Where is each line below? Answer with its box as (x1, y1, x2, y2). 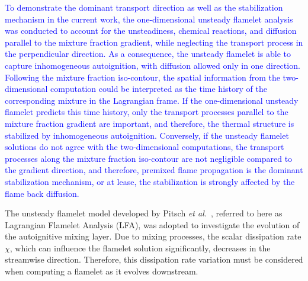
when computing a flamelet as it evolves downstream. (5, 265, 198, 277)
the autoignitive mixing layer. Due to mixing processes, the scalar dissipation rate (5, 230, 301, 242)
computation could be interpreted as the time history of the (50, 82, 267, 95)
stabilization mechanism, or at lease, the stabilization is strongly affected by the (5, 175, 295, 187)
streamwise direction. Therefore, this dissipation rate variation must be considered (5, 253, 303, 266)
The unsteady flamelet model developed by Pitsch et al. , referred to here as (5, 207, 283, 219)
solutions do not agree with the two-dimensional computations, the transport (5, 140, 284, 153)
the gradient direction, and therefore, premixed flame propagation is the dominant (5, 164, 303, 176)
